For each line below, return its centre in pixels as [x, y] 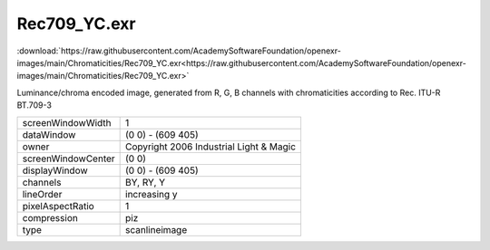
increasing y [152, 194]
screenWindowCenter [69, 159]
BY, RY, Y [146, 182]
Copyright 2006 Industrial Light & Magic [211, 147]
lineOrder [42, 194]
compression [50, 217]
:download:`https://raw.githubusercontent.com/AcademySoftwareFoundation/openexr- [179, 51]
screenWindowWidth [67, 122]
